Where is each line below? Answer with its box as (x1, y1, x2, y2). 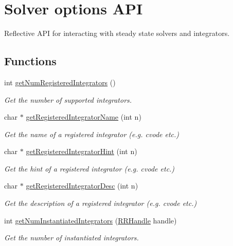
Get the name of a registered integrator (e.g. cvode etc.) (4, 128, 180, 139)
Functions (4, 53, 57, 69)
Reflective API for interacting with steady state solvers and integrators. (4, 28, 230, 39)
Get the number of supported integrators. (4, 94, 132, 105)
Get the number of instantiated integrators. (4, 232, 139, 243)
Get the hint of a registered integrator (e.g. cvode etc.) (4, 163, 175, 174)
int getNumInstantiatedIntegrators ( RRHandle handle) (4, 215, 177, 225)
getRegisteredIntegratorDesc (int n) (26, 180, 138, 191)
